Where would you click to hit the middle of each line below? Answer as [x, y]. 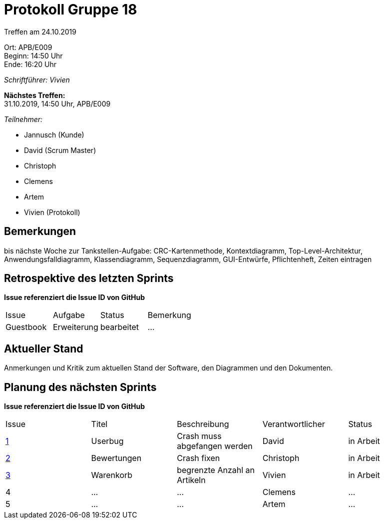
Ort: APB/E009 [28, 47]
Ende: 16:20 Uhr [30, 64]
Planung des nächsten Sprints [80, 387]
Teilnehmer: [23, 119]
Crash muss [199, 436]
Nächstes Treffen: [35, 95]
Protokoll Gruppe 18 [71, 9]
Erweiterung [75, 327]
